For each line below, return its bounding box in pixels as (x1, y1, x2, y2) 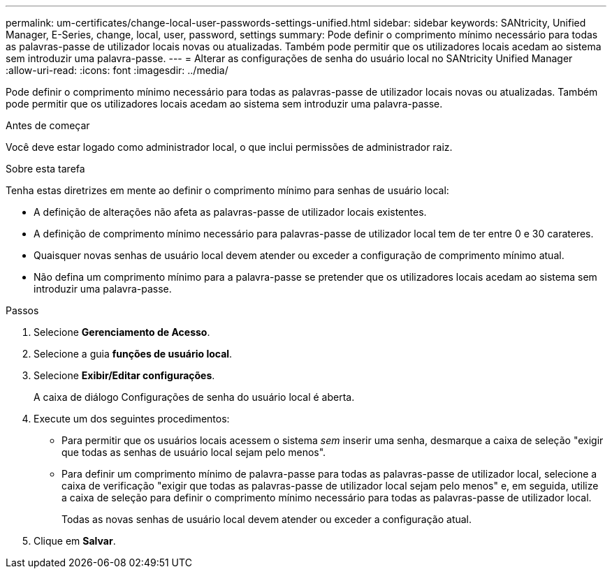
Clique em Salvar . (34, 535, 116, 547)
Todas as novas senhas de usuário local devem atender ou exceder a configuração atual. (61, 513, 472, 525)
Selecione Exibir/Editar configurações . (34, 369, 215, 381)
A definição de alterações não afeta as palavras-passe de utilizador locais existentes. (34, 206, 427, 218)
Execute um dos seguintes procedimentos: (34, 413, 230, 425)
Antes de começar (6, 119, 90, 131)
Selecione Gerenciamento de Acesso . (34, 326, 210, 338)
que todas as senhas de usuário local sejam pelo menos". (61, 446, 326, 458)
